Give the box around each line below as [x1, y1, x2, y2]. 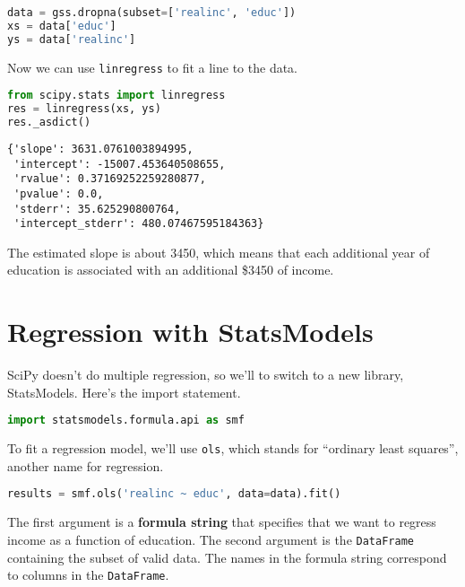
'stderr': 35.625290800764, [13, 202, 181, 215]
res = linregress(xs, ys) [7, 102, 161, 116]
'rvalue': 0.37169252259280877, [13, 172, 206, 186]
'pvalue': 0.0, [13, 187, 104, 200]
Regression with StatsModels [7, 313, 374, 350]
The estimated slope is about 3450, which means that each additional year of [7, 242, 430, 261]
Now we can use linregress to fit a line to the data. [7, 57, 298, 76]
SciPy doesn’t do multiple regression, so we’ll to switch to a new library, [7, 365, 404, 384]
